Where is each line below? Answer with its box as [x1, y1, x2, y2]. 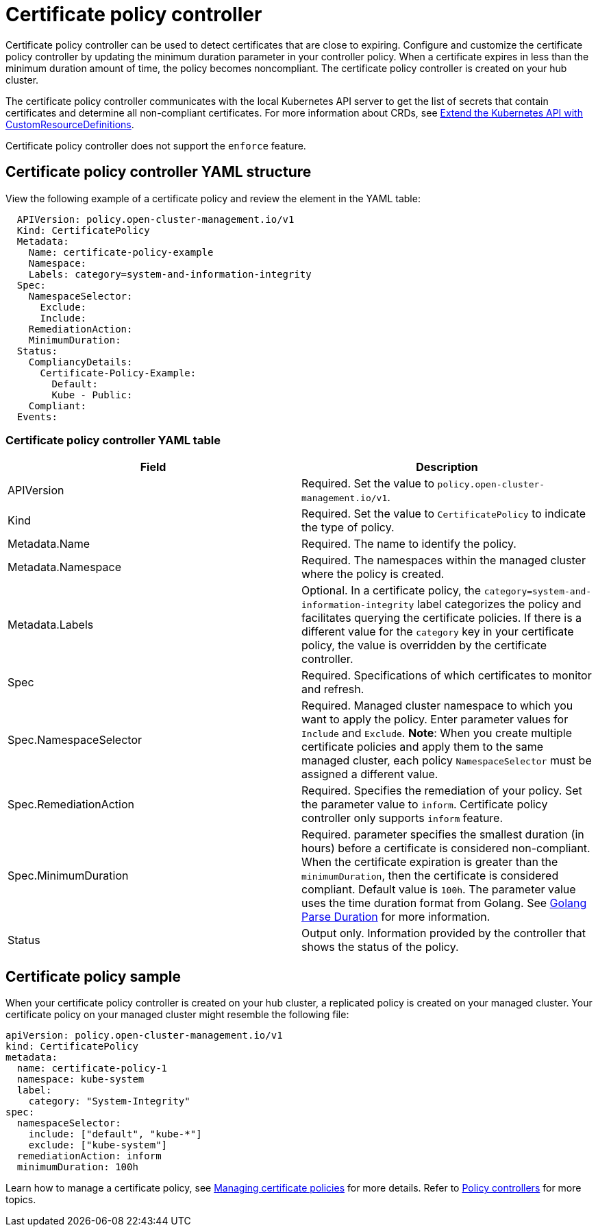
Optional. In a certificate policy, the [301, 583, 482, 598]
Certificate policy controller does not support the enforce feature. [5, 139, 306, 152]
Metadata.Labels [8, 618, 94, 632]
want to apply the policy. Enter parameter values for [301, 712, 569, 727]
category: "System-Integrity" [28, 1096, 190, 1107]
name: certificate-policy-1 [16, 1063, 168, 1074]
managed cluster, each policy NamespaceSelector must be [301, 753, 592, 768]
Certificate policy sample [5, 967, 181, 985]
